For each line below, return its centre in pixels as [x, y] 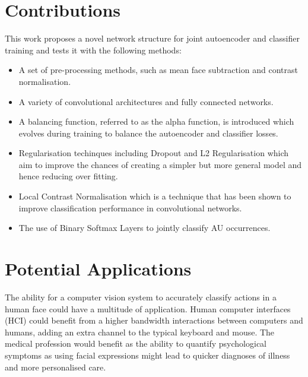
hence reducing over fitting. [68, 176]
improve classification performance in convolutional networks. [130, 207]
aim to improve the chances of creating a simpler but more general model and [160, 164]
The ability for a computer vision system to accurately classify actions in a [141, 297]
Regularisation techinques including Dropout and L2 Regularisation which [154, 153]
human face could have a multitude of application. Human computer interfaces [148, 308]
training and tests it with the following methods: [93, 50]
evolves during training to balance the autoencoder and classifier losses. [148, 133]
